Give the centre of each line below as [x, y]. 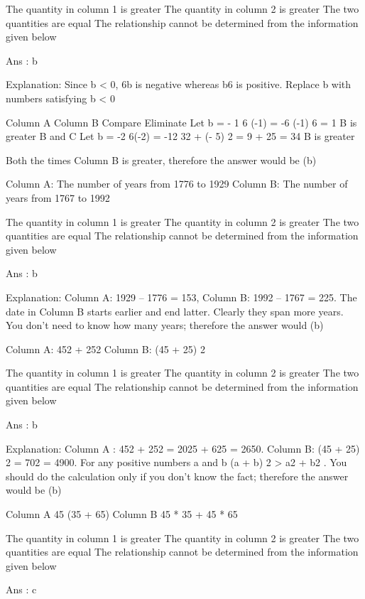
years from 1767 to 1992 [58, 197]
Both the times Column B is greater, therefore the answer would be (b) [161, 160]
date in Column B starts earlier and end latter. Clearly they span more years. [175, 311]
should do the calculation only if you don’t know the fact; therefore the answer [177, 476]
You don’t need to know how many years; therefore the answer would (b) [165, 325]
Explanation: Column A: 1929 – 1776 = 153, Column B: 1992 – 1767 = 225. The [181, 297]
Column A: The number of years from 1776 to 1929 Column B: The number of [177, 184]
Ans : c [21, 589]
